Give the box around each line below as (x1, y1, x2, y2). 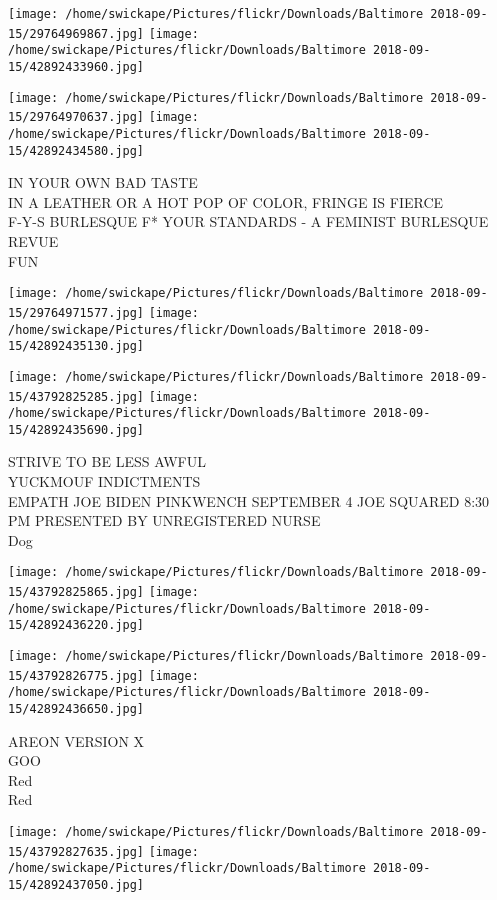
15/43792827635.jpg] (8, 844, 145, 859)
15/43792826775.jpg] (8, 668, 145, 683)
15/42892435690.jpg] (8, 422, 145, 437)
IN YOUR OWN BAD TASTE (8, 172, 198, 193)
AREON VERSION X (8, 730, 145, 751)
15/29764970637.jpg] (8, 110, 145, 125)
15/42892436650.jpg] (8, 702, 145, 717)
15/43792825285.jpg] (8, 389, 145, 404)
